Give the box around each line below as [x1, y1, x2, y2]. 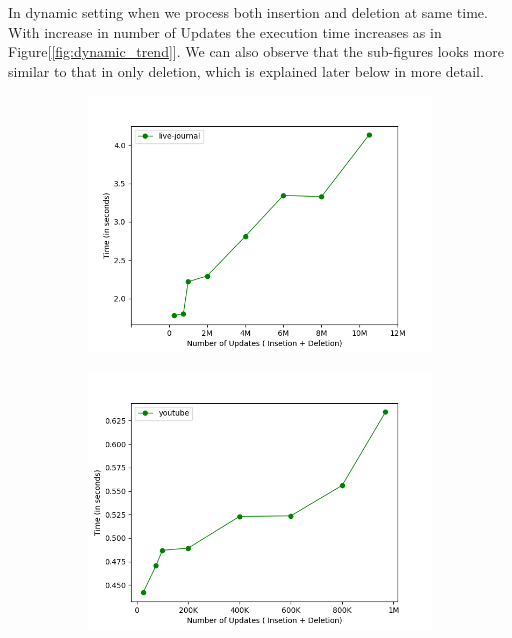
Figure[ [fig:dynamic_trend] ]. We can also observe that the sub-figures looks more [8, 41, 504, 62]
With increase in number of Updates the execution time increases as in [8, 21, 442, 42]
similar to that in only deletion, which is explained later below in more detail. [8, 60, 484, 81]
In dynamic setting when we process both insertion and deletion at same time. [8, 2, 488, 22]
